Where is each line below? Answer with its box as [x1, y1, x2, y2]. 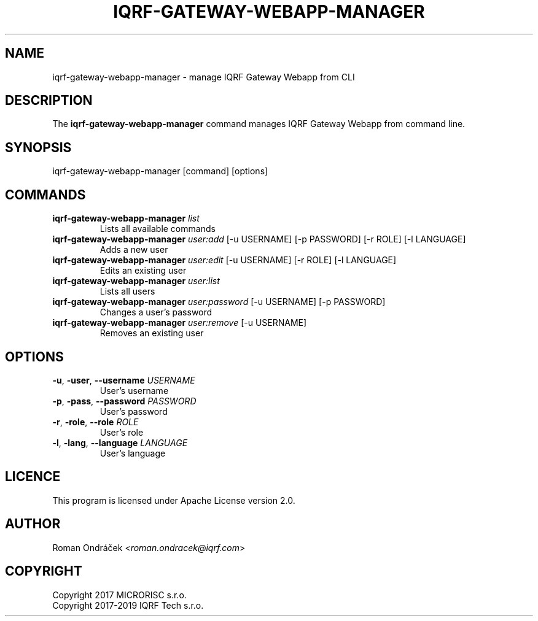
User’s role [99, 426, 144, 438]
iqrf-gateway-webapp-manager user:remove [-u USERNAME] [52, 317, 307, 328]
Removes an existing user [99, 328, 204, 339]
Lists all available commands [99, 223, 216, 234]
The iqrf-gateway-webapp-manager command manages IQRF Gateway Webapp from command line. [52, 118, 466, 129]
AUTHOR [5, 516, 61, 532]
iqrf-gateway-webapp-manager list [52, 213, 200, 224]
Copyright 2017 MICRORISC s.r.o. [52, 589, 187, 600]
